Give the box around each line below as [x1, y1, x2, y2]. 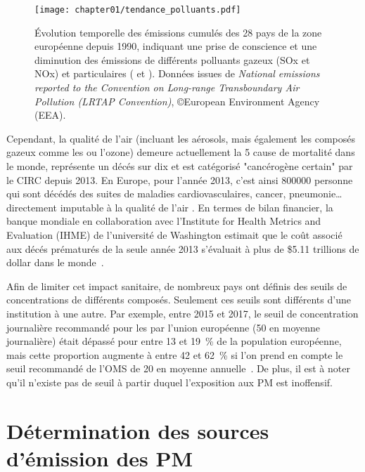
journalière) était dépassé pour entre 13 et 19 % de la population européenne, [6, 334, 342, 348]
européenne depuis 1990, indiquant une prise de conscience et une [34, 39, 317, 53]
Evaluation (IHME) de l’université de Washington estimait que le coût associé [6, 227, 342, 242]
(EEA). [34, 107, 66, 122]
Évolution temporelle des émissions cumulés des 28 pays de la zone [34, 25, 322, 39]
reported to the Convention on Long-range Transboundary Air [34, 80, 300, 95]
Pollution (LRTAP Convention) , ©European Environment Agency [34, 93, 320, 108]
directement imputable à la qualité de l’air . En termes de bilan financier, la [6, 199, 333, 214]
